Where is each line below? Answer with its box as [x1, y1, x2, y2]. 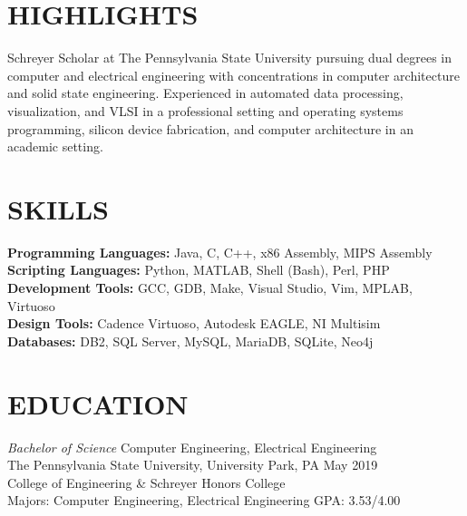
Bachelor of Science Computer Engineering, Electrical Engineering [7, 437, 377, 456]
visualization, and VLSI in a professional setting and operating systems [7, 101, 404, 120]
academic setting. [7, 137, 103, 156]
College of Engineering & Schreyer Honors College [7, 472, 286, 492]
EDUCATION [7, 385, 189, 422]
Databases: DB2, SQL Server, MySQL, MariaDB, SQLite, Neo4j [7, 331, 374, 350]
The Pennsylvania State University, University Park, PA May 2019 [7, 455, 378, 474]
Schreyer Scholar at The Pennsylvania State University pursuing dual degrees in [7, 48, 452, 67]
